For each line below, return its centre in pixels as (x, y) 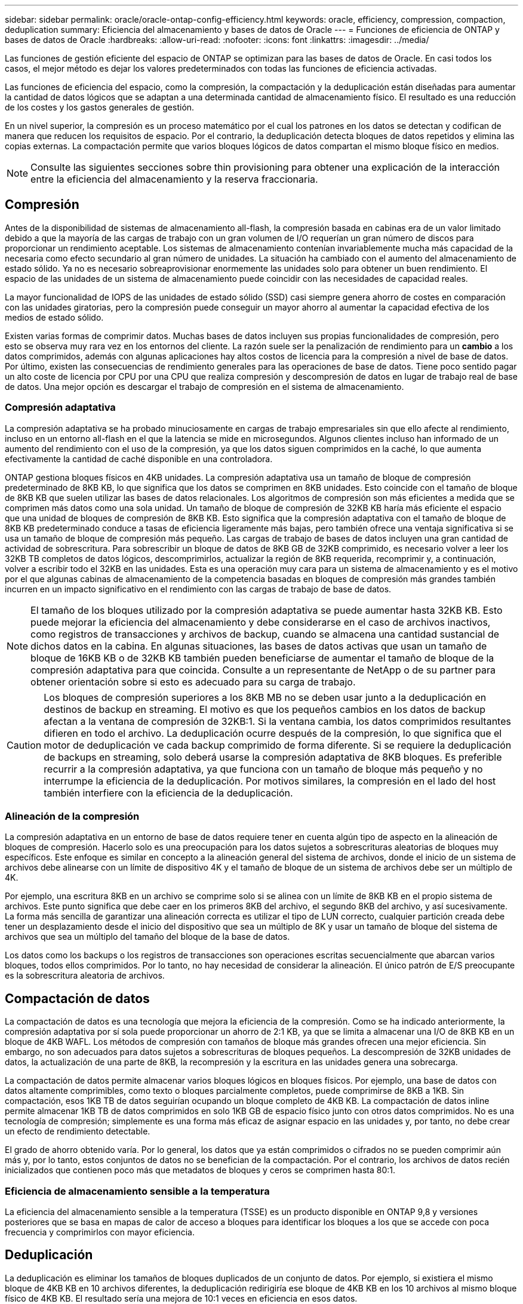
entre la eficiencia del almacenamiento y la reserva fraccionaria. (174, 179)
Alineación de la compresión (72, 816)
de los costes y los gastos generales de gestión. (100, 107)
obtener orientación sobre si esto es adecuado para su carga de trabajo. (193, 682)
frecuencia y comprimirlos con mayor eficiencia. (100, 1232)
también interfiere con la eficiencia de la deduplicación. (168, 793)
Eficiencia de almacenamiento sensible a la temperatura (137, 1191)
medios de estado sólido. (54, 317)
